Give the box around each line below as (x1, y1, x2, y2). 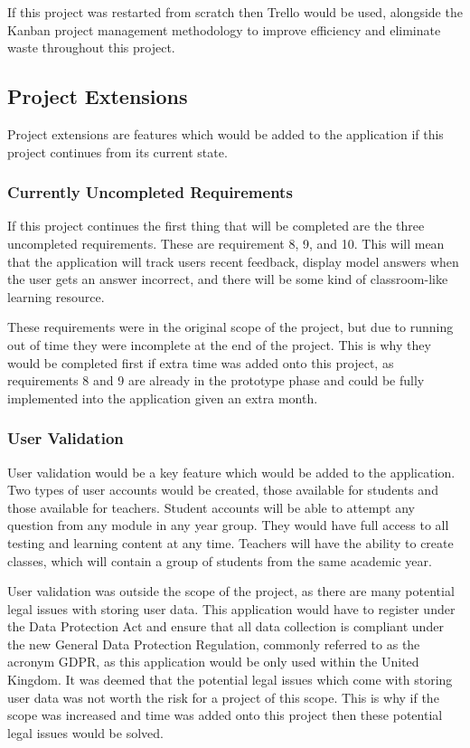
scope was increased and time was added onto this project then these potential (7, 705, 443, 724)
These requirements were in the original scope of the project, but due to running (7, 317, 454, 336)
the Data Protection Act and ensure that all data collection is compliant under (7, 617, 444, 636)
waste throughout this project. (7, 38, 175, 57)
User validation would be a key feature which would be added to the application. (7, 462, 456, 481)
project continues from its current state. (7, 142, 228, 161)
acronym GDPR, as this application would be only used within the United (7, 652, 419, 671)
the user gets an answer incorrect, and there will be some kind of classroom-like (7, 270, 448, 289)
